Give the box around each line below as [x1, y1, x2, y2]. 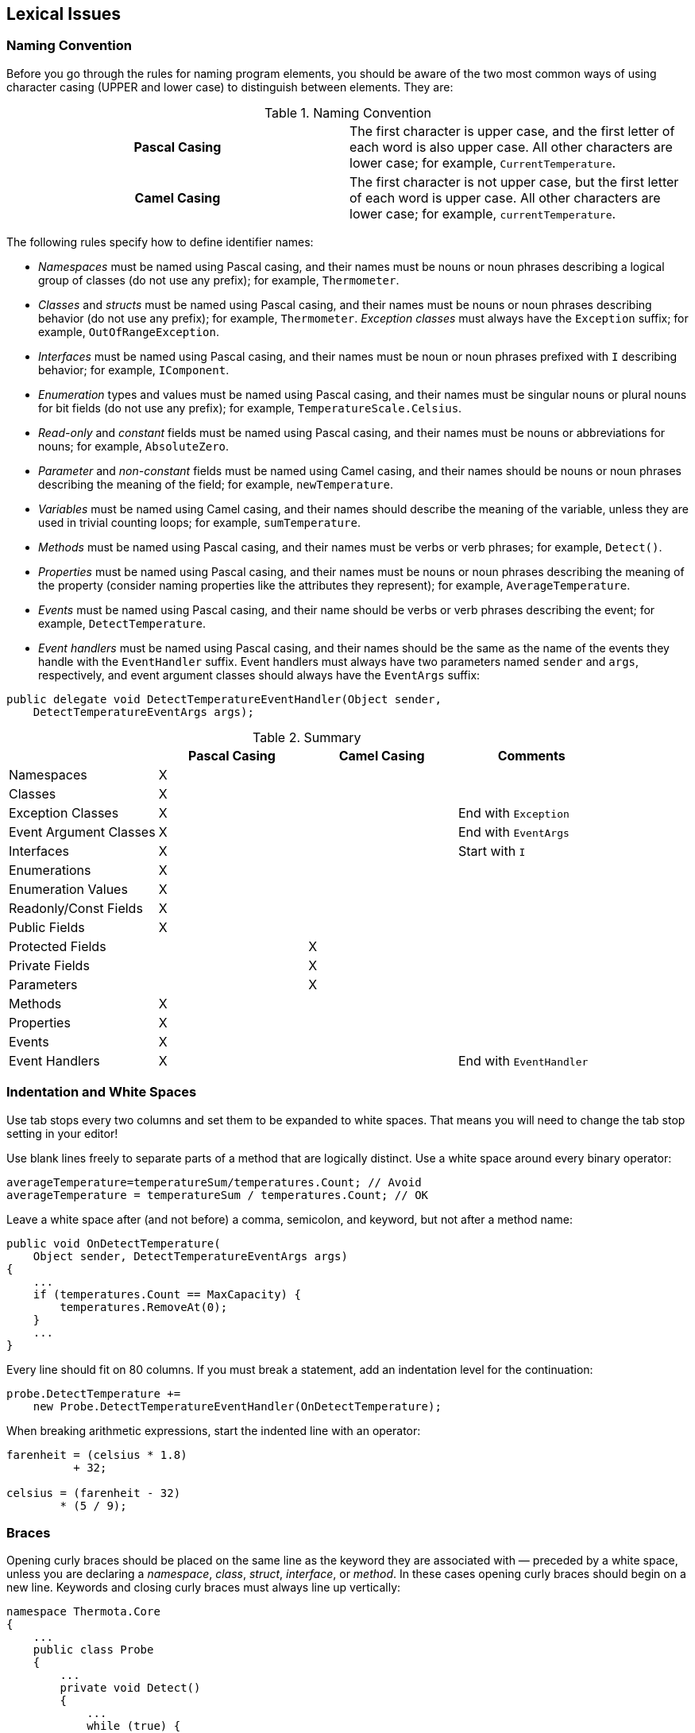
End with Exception [458, 804, 570, 821]
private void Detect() [60, 1681, 201, 1695]
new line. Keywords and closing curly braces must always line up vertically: [6, 1580, 401, 1595]
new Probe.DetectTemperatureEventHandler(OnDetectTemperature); [33, 1399, 442, 1413]
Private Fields [9, 957, 90, 973]
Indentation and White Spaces [6, 1084, 197, 1101]
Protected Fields [9, 938, 106, 954]
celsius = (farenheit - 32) [6, 1486, 181, 1499]
